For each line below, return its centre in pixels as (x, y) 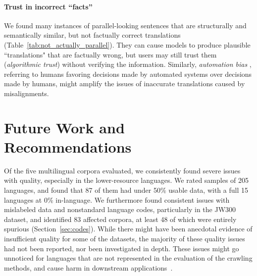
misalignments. (26, 93)
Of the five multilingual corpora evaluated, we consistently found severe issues (122, 170)
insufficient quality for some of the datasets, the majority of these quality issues (125, 239)
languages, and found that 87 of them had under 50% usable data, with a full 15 (126, 190)
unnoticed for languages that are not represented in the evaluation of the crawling (128, 258)
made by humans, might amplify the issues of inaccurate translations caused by (125, 83)
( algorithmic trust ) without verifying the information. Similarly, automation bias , (128, 64)
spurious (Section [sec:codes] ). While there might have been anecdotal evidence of (128, 229)
